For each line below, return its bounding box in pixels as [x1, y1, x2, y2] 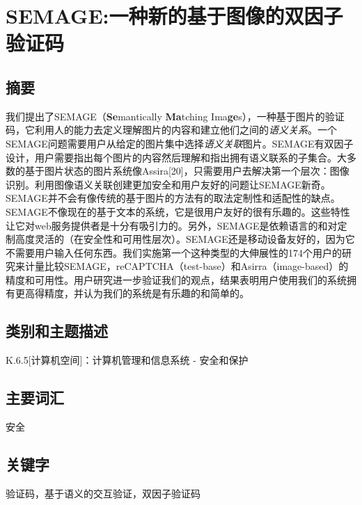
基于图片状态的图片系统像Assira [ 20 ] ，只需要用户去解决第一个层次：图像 [24, 163, 349, 178]
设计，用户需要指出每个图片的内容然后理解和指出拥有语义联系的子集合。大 [6, 150, 347, 164]
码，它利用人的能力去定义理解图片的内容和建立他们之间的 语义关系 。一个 [6, 122, 337, 137]
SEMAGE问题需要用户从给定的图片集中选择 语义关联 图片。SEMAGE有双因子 [6, 136, 354, 150]
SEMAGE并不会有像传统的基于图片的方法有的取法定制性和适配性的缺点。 [6, 191, 340, 205]
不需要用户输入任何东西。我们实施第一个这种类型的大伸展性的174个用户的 [6, 245, 342, 259]
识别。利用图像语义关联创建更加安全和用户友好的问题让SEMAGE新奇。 [6, 177, 331, 191]
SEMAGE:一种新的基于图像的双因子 [6, 1, 343, 30]
